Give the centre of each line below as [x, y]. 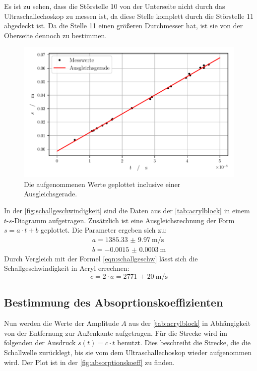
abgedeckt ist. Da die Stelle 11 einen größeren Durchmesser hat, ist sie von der [124, 26]
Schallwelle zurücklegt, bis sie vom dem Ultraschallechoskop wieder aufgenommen [128, 352]
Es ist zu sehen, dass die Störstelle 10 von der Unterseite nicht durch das [115, 6]
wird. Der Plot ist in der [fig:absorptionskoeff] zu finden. [89, 362]
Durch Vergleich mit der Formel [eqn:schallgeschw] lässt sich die [101, 258]
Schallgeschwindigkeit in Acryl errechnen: [67, 268]
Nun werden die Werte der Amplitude [62, 323]
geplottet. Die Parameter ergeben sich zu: [104, 230]
